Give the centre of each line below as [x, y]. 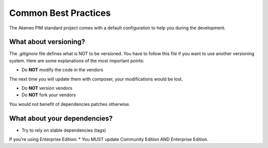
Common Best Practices [60, 13]
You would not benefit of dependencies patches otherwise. [70, 104]
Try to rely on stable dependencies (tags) [64, 130]
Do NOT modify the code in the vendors [63, 70]
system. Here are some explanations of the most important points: [77, 61]
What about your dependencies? [61, 118]
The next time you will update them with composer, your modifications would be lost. [96, 79]
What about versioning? [47, 42]
